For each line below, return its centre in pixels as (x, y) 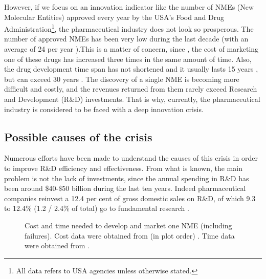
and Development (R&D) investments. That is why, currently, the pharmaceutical (132, 99)
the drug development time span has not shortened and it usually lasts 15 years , (131, 69)
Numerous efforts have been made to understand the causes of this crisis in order (131, 158)
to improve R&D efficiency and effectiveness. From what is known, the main (123, 168)
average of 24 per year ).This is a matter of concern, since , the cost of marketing (131, 49)
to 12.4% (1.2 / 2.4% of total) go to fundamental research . (97, 208)
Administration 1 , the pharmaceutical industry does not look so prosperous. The (129, 28)
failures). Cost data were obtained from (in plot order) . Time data (130, 235)
